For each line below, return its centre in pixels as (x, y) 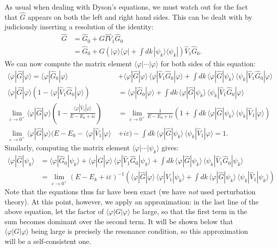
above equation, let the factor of (54, 211)
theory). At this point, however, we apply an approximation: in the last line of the (132, 201)
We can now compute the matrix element (68, 63)
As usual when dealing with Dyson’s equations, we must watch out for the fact (126, 7)
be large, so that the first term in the (190, 211)
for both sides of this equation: (208, 63)
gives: (170, 148)
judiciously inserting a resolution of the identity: (79, 27)
